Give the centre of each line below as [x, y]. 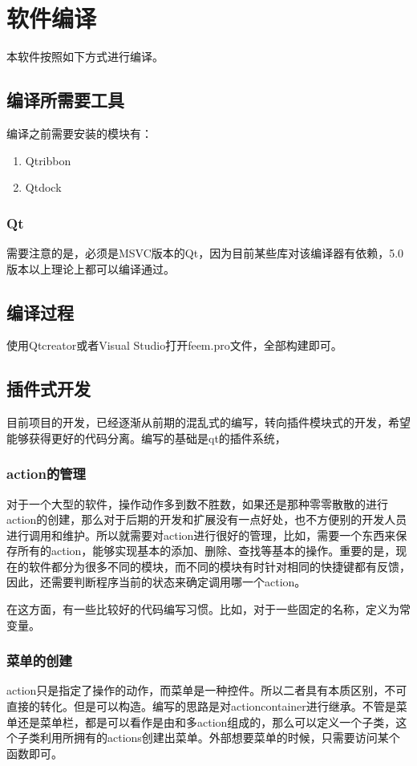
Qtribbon [48, 160]
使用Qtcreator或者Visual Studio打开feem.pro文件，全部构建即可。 [174, 345]
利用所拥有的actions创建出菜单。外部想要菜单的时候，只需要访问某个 [220, 738]
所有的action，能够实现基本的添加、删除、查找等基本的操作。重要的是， [206, 551]
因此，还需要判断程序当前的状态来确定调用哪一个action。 [156, 582]
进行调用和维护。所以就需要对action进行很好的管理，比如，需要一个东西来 [201, 535]
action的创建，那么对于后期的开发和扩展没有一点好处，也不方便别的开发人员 [207, 519]
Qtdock [43, 187]
